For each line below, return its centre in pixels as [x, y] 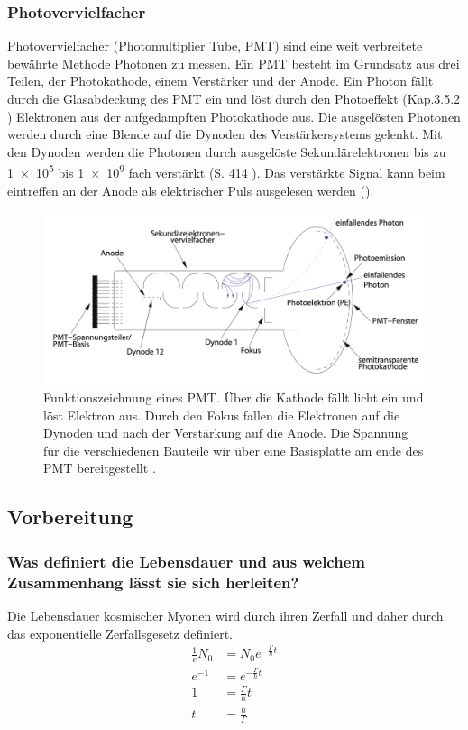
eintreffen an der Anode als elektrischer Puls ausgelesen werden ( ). [191, 190]
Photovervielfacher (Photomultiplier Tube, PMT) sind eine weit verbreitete [215, 46]
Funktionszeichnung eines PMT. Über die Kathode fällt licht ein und [234, 397]
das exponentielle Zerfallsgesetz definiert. [120, 633]
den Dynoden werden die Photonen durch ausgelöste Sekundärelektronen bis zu [227, 151]
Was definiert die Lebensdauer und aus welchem [186, 561]
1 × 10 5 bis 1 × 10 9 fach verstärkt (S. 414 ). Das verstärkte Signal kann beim [226, 171]
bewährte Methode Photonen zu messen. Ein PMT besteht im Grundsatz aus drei [234, 63]
